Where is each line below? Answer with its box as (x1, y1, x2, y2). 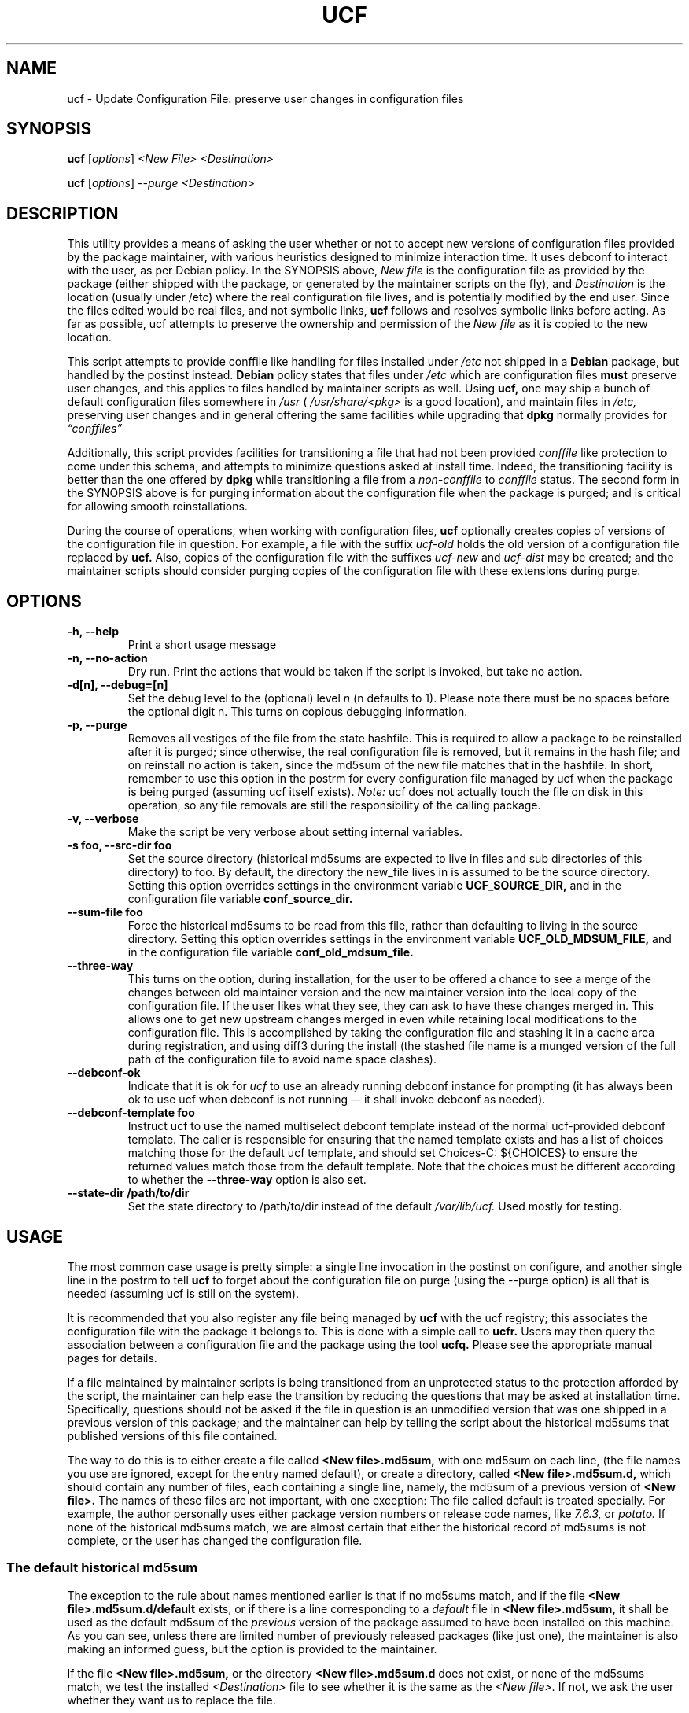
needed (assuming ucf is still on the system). (67, 1286, 300, 1300)
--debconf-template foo (67, 1106, 195, 1120)
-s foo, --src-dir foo (67, 838, 172, 853)
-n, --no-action (67, 651, 148, 665)
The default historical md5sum (6, 1560, 198, 1576)
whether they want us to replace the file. (67, 1693, 276, 1707)
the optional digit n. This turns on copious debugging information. (127, 705, 468, 719)
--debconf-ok (67, 1066, 141, 1080)
